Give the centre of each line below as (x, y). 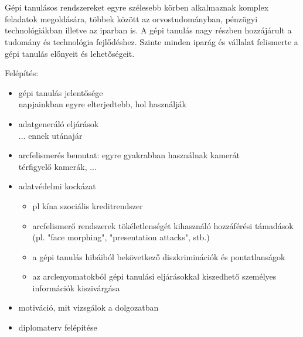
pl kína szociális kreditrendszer (88, 205)
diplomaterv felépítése (58, 327)
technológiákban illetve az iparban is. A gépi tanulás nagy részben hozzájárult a (148, 30)
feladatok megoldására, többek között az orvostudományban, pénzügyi (131, 18)
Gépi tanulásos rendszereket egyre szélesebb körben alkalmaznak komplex (137, 7)
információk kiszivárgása (76, 287)
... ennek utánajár (50, 135)
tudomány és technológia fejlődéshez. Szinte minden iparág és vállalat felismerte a (151, 41)
